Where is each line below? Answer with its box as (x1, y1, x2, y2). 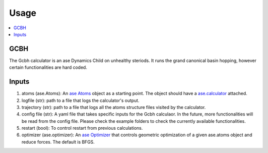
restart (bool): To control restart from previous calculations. (21, 125, 143, 131)
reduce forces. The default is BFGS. (21, 139, 95, 145)
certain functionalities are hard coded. (9, 64, 87, 70)
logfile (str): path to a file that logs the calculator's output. (21, 97, 140, 103)
